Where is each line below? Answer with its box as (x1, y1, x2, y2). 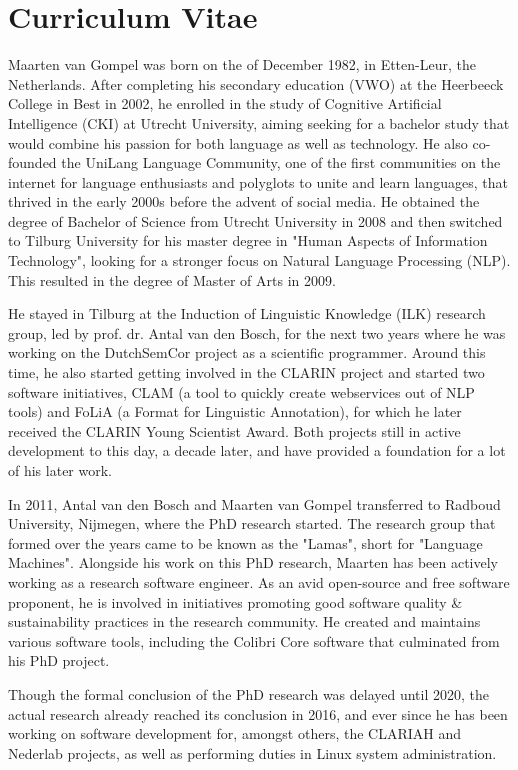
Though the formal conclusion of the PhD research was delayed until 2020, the (8, 683, 490, 704)
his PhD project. (8, 650, 110, 671)
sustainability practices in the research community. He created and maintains (8, 611, 481, 632)
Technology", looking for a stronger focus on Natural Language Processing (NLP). (8, 250, 511, 271)
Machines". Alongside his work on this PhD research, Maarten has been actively (8, 552, 499, 573)
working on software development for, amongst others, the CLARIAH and (8, 723, 462, 744)
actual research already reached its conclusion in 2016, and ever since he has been (8, 703, 508, 724)
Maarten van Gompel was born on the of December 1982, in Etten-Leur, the (8, 54, 476, 75)
